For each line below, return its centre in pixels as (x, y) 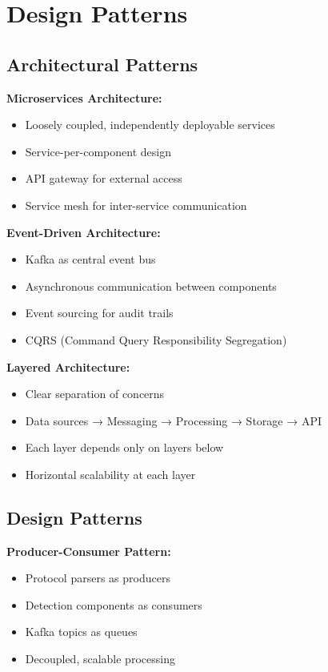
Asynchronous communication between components (151, 286)
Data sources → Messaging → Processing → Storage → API (173, 420)
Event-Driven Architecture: (84, 232)
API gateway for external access (104, 178)
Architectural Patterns (102, 64)
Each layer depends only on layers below (124, 447)
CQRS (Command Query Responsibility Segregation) (156, 339)
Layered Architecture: (68, 366)
